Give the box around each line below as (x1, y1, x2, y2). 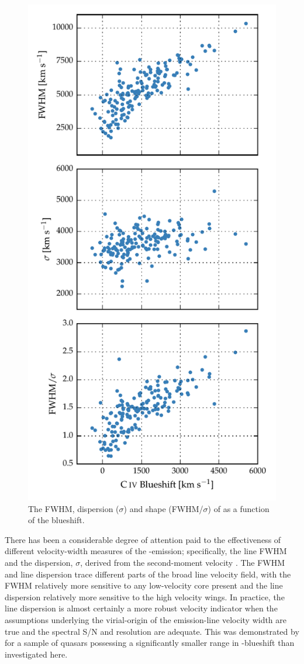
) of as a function (208, 502, 270, 514)
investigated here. (5, 648, 68, 660)
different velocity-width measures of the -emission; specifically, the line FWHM (5, 545, 287, 557)
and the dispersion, (5, 556, 73, 568)
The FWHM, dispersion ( (28, 502, 119, 514)
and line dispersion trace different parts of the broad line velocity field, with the (5, 568, 291, 580)
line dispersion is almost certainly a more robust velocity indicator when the (5, 602, 278, 614)
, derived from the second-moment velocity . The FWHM (80, 556, 285, 568)
